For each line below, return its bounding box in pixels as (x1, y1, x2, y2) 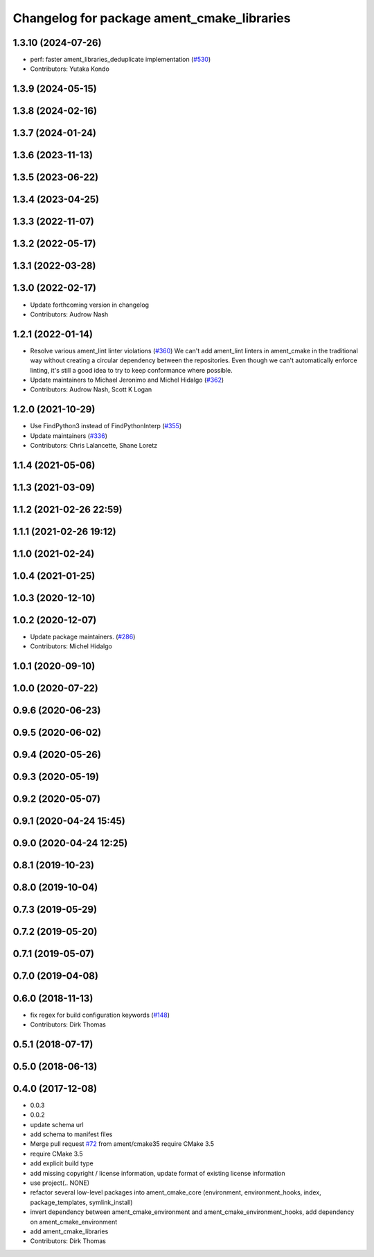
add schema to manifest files (30, 1130, 113, 1138)
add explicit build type (30, 1159, 93, 1167)
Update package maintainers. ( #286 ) (30, 632, 136, 641)
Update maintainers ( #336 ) (30, 431, 107, 440)
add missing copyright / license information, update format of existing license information (30, 1169, 285, 1177)
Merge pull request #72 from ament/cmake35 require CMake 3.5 (30, 1140, 215, 1148)
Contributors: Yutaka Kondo (30, 65, 110, 73)
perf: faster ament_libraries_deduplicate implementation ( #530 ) (30, 56, 211, 64)
